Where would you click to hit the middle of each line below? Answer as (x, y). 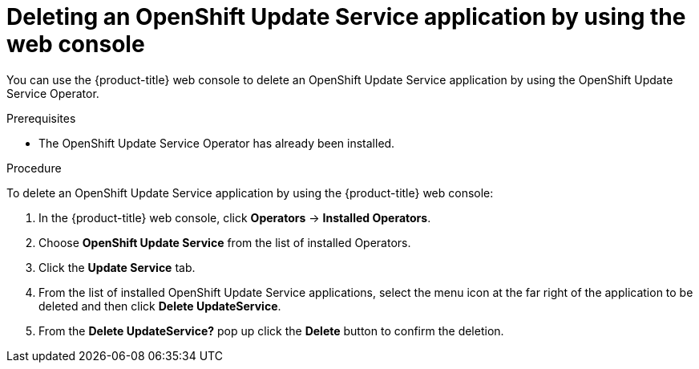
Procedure (34, 168)
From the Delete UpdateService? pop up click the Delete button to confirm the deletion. (271, 330)
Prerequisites (41, 118)
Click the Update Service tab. (117, 267)
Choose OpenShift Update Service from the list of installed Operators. (225, 242)
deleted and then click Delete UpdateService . (160, 306)
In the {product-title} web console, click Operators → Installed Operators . (235, 217)
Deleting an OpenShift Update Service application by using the (346, 17)
